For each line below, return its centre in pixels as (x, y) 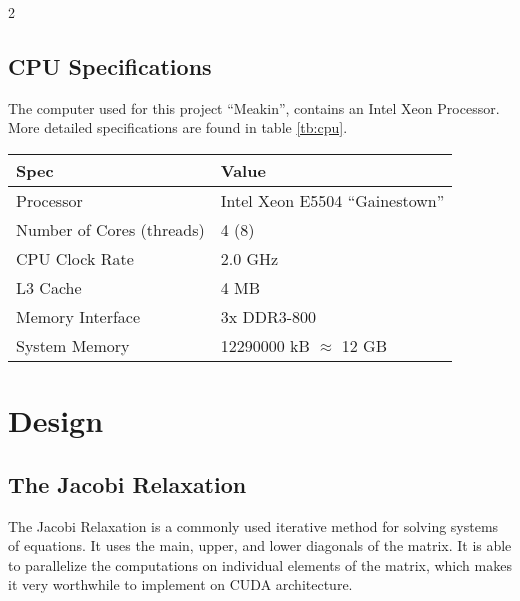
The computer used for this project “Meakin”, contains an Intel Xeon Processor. (254, 107)
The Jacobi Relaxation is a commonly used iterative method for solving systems (253, 525)
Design (56, 420)
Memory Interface (78, 316)
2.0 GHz (249, 258)
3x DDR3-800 (268, 316)
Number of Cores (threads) (110, 229)
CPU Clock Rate (75, 258)
